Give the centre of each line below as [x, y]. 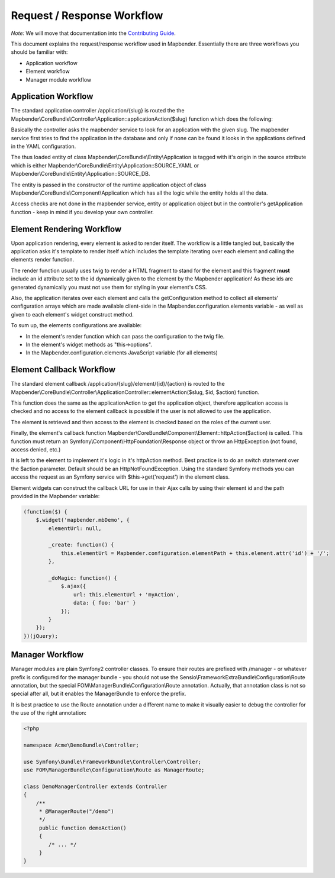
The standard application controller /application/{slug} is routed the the [98, 111]
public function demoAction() [83, 828]
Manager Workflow [47, 655]
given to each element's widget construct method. [73, 314]
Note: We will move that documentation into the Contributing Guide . [93, 33]
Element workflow [48, 72]
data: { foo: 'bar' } [104, 603]
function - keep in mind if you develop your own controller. [82, 212]
